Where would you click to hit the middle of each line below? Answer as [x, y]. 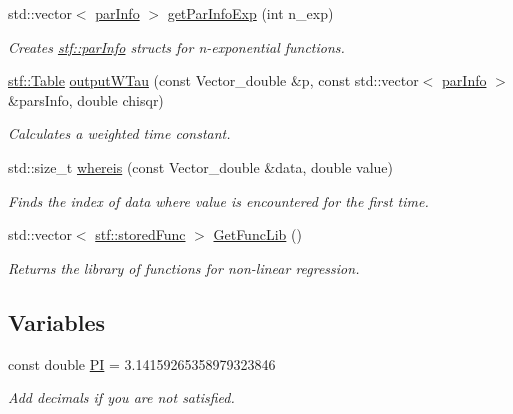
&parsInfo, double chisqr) [86, 99]
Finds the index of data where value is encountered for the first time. [218, 200]
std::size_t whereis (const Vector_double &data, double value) [201, 166]
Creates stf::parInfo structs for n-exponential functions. [176, 46]
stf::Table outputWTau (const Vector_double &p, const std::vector [213, 80]
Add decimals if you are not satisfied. [121, 397]
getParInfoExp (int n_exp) [250, 13]
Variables [57, 321]
